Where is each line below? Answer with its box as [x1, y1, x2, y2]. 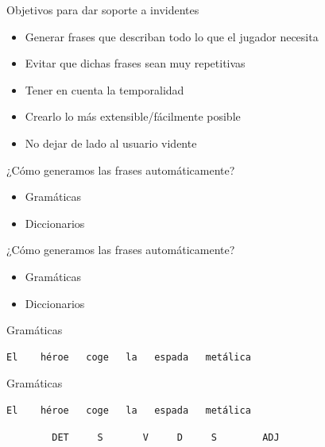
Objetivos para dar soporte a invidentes [6, 2, 199, 17]
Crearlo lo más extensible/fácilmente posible [25, 108, 241, 125]
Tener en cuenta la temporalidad [25, 81, 184, 98]
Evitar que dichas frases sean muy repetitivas [25, 55, 246, 71]
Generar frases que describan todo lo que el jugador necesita [25, 28, 319, 44]
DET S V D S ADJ [52, 431, 280, 443]
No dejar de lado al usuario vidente [25, 134, 197, 151]
